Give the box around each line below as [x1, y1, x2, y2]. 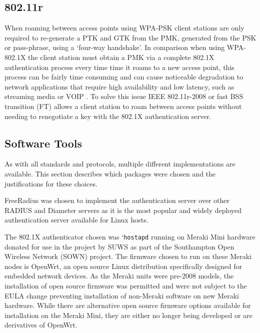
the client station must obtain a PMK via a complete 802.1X [28, 51, 214, 62]
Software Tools [4, 135, 82, 150]
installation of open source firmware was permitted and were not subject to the [4, 280, 247, 290]
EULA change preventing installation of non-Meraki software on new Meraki [4, 290, 239, 300]
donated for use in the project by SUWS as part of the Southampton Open [4, 241, 234, 251]
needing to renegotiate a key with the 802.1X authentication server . [4, 110, 211, 121]
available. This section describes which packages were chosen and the [4, 168, 216, 178]
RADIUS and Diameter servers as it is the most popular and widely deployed [4, 204, 241, 215]
